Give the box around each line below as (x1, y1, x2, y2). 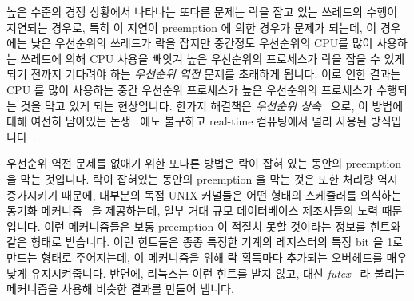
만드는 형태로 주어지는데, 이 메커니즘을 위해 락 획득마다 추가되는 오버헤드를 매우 (6, 248, 408, 265)
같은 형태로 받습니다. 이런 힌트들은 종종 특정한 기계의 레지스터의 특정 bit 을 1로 (6, 233, 404, 250)
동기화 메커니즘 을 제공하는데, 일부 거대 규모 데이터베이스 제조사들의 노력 (6, 202, 379, 219)
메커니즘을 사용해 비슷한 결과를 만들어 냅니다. (6, 280, 234, 297)
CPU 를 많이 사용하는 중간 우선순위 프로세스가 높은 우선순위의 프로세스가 (6, 81, 373, 97)
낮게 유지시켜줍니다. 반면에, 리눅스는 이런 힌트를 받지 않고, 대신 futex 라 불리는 (6, 264, 405, 281)
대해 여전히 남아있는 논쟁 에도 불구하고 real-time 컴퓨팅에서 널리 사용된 (6, 113, 368, 129)
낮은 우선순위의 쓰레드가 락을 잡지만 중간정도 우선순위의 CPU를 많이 (30, 34, 373, 51)
